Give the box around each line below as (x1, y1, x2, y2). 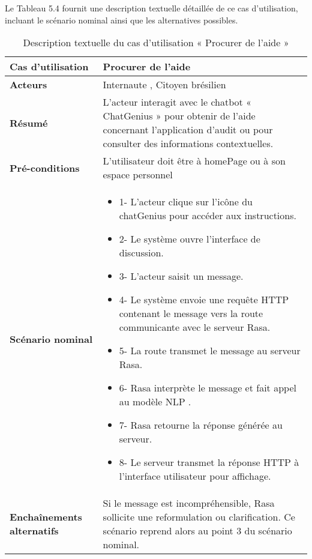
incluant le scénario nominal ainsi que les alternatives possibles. (5, 13, 238, 26)
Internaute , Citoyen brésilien (103, 77, 226, 92)
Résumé (10, 115, 48, 130)
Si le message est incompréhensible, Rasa (103, 496, 275, 510)
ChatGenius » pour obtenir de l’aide (103, 109, 256, 123)
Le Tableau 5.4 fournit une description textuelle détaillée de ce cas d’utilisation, (5, 2, 298, 14)
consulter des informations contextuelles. (103, 136, 274, 151)
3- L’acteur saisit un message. (119, 269, 244, 283)
